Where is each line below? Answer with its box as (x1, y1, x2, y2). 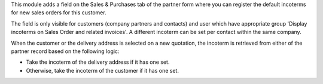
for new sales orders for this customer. (11, 9, 107, 16)
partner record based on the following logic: (11, 48, 120, 55)
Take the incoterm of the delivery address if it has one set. (26, 58, 170, 66)
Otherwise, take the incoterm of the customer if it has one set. (26, 67, 179, 74)
